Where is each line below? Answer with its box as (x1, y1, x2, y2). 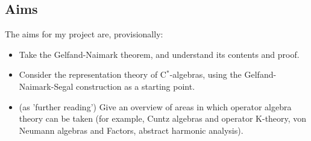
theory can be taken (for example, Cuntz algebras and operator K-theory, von (19, 112, 307, 125)
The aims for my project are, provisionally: (5, 28, 163, 40)
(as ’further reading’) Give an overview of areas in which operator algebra (19, 100, 292, 113)
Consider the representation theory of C (19, 68, 166, 81)
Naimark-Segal (19, 80, 74, 92)
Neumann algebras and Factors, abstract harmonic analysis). (19, 124, 243, 136)
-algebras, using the (169, 68, 242, 81)
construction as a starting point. (75, 80, 195, 92)
